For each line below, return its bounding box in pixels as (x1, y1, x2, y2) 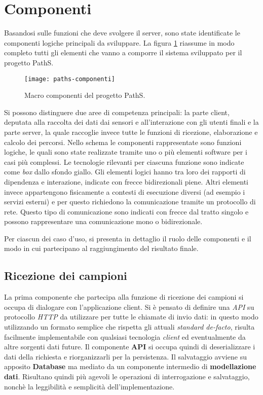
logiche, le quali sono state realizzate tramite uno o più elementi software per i (4, 147, 247, 157)
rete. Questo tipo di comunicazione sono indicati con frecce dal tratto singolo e (4, 206, 249, 217)
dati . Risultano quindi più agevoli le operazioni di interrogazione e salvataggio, (4, 371, 250, 382)
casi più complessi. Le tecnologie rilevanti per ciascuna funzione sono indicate (4, 156, 244, 167)
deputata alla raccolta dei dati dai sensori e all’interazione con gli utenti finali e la (4, 117, 259, 127)
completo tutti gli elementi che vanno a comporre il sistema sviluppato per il (4, 47, 242, 58)
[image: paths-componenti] (24, 75, 115, 83)
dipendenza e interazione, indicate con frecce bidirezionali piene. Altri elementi (4, 176, 248, 187)
